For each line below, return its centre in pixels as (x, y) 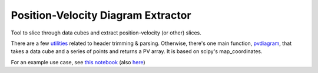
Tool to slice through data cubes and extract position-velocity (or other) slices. (106, 33)
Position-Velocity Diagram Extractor (101, 15)
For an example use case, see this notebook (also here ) (78, 62)
